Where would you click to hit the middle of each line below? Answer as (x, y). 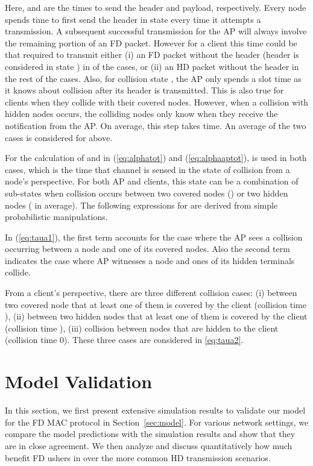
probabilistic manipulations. (56, 217)
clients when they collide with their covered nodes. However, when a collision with (157, 102)
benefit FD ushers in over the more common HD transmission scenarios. (138, 457)
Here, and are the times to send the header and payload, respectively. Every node (156, 7)
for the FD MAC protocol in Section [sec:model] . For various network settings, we (157, 422)
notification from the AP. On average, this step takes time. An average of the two (156, 125)
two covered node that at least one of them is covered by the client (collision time (156, 304)
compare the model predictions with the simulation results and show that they (150, 434)
